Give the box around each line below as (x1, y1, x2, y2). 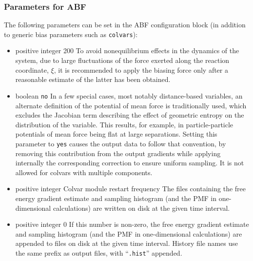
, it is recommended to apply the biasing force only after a (54, 64, 228, 75)
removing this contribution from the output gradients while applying (15, 148, 221, 158)
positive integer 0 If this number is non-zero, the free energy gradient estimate (15, 219, 249, 229)
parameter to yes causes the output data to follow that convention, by (15, 138, 226, 148)
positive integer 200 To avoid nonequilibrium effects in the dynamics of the (15, 45, 239, 56)
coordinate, (15, 64, 49, 75)
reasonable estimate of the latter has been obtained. (15, 74, 171, 84)
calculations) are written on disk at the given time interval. (53, 202, 230, 213)
